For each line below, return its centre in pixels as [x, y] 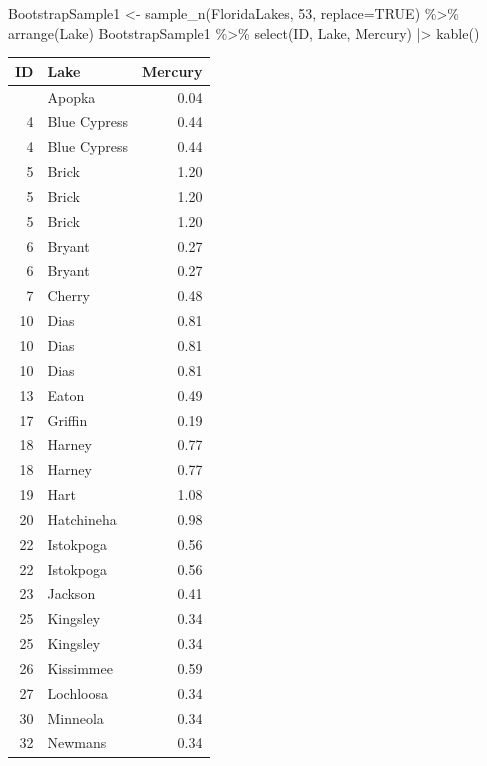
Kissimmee [80, 667]
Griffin [67, 419]
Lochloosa [78, 692]
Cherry [68, 295]
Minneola [75, 717]
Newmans [77, 742]
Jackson [71, 593]
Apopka [71, 96]
